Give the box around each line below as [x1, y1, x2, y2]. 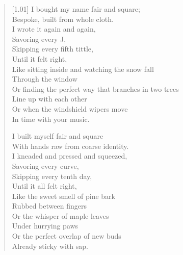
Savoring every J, [12, 33, 66, 44]
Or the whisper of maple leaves [12, 210, 109, 221]
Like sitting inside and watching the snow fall [12, 63, 154, 74]
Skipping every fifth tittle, [12, 43, 93, 54]
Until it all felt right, [12, 181, 77, 191]
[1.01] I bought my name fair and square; [12, 4, 140, 14]
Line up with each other [12, 93, 87, 104]
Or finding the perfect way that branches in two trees [12, 83, 179, 94]
